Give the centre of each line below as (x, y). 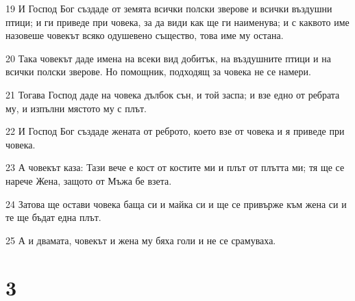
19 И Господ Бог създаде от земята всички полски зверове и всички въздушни (169, 8)
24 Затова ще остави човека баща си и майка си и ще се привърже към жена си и (176, 204)
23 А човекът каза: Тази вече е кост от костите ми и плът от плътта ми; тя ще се (175, 167)
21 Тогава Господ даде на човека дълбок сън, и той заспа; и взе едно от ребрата (173, 94)
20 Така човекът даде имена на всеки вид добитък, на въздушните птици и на (168, 58)
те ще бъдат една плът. (53, 217)
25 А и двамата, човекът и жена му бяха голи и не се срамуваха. (141, 240)
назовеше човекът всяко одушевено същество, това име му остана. (145, 35)
